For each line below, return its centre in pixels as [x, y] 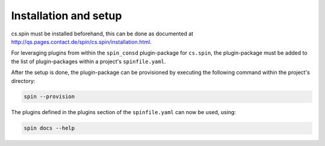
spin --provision [49, 97]
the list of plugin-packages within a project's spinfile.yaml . [88, 61]
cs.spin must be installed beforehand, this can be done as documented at [102, 34]
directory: [23, 81]
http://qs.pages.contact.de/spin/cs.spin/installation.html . [81, 41]
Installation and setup [67, 16]
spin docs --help [49, 128]
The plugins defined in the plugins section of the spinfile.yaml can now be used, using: [123, 112]
